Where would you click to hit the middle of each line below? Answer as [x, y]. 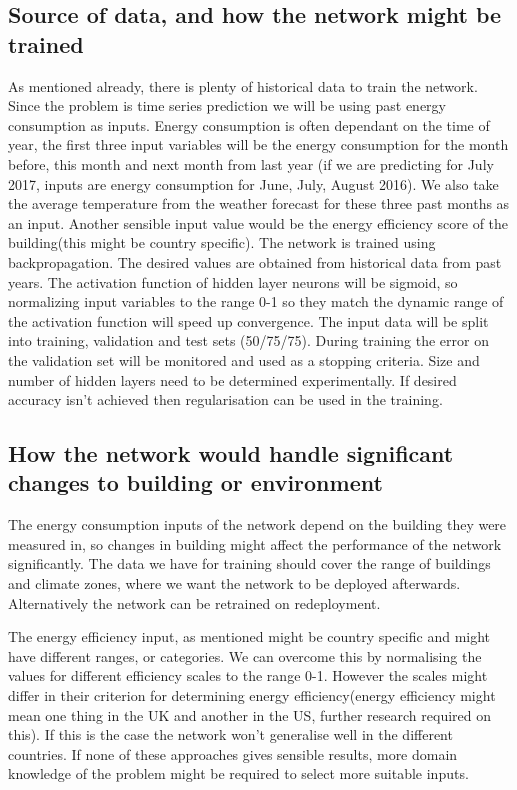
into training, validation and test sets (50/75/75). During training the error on [248, 340]
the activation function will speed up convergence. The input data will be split [248, 320]
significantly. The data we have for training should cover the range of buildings [249, 563]
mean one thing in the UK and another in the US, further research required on [249, 714]
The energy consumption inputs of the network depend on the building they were [257, 524]
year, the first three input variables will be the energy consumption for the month [258, 144]
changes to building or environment [195, 482]
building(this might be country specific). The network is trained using [222, 242]
